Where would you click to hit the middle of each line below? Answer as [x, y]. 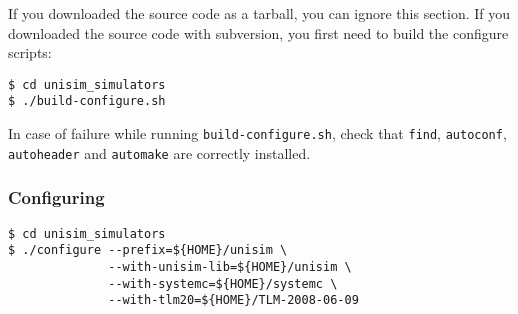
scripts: [30, 52]
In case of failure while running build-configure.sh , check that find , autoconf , [257, 133]
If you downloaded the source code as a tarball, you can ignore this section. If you [259, 13]
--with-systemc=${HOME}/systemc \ [223, 283]
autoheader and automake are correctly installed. [159, 152]
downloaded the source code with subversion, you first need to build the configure [258, 32]
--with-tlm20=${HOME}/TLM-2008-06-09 [233, 300]
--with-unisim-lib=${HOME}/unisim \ [230, 266]
